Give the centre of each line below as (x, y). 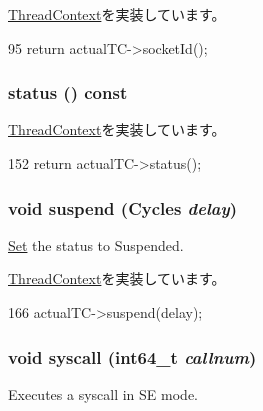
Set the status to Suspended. (96, 244)
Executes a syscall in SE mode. (103, 393)
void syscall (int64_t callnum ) (132, 356)
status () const (68, 92)
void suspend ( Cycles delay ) (122, 207)
